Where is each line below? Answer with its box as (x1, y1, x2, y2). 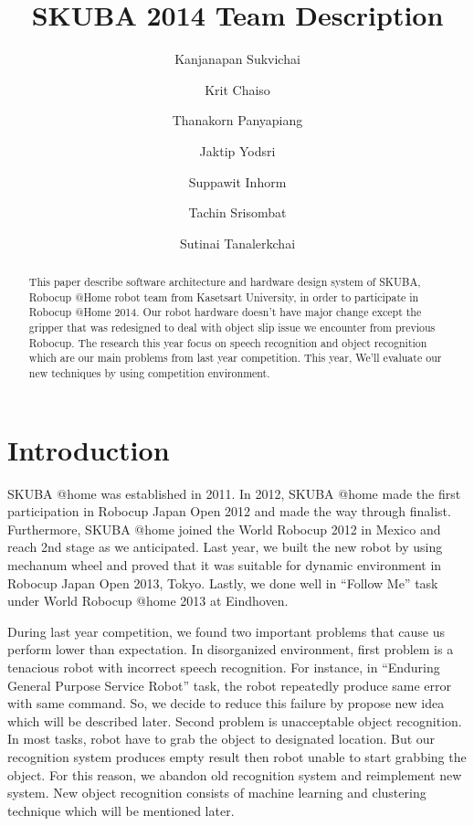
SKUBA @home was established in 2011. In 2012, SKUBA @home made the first (7, 483, 461, 503)
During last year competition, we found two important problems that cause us (7, 621, 445, 641)
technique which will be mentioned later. (7, 800, 235, 820)
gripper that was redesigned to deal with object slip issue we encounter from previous (28, 320, 436, 335)
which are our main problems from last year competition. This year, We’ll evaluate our (28, 350, 442, 365)
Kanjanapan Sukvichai (174, 49, 300, 69)
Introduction (7, 430, 170, 468)
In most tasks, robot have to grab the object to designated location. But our (7, 729, 436, 748)
